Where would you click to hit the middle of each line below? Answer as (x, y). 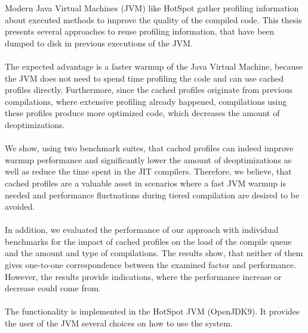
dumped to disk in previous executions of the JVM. (99, 43)
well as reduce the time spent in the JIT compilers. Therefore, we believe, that (148, 171)
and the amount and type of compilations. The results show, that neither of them (154, 253)
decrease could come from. (53, 288)
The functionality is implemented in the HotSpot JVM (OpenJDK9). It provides (152, 311)
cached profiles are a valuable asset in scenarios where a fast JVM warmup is (146, 183)
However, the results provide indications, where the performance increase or (143, 276)
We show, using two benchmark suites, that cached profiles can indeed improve (149, 148)
